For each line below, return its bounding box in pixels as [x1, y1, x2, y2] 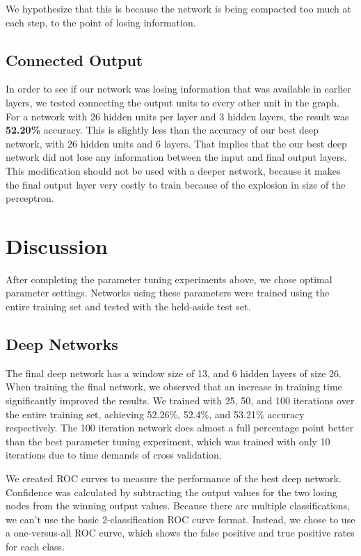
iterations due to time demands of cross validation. [6, 447, 222, 462]
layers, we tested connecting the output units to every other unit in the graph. [6, 95, 339, 109]
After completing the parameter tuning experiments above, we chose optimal [6, 271, 332, 286]
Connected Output [6, 49, 143, 70]
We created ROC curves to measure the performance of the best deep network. [6, 471, 342, 485]
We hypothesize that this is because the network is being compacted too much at [6, 1, 351, 15]
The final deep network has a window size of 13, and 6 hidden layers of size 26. [6, 365, 342, 380]
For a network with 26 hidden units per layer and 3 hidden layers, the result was [6, 109, 349, 123]
